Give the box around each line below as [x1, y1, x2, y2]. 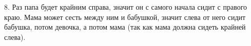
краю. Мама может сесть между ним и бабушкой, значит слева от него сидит [4, 11, 246, 22]
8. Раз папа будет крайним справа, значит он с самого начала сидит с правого [4, 2, 247, 12]
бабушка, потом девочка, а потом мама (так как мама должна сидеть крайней [4, 21, 246, 32]
